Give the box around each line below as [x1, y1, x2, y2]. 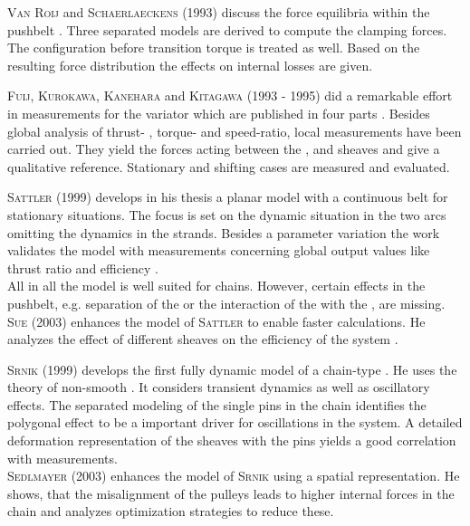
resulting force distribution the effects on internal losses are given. [7, 55, 373, 74]
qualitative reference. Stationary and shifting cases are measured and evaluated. [7, 157, 450, 176]
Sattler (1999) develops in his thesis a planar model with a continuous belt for [7, 187, 448, 206]
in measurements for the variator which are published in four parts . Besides [7, 103, 430, 122]
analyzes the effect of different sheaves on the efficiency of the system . [7, 330, 398, 349]
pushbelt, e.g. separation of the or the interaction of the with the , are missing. [7, 293, 446, 312]
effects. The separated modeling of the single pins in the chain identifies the [7, 395, 427, 414]
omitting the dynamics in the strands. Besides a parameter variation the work [7, 223, 440, 242]
